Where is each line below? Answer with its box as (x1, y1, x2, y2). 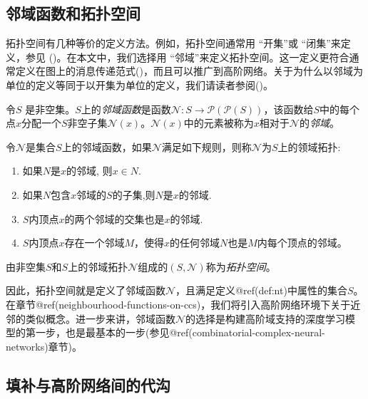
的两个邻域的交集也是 (64, 211, 165, 226)
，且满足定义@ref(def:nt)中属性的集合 (175, 283, 347, 298)
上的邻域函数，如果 (61, 139, 152, 154)
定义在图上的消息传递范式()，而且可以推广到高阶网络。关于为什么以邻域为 (15, 63, 363, 78)
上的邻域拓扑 (68, 259, 128, 274)
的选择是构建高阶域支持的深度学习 (185, 311, 346, 326)
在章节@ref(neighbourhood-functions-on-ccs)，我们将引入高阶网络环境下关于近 (6, 296, 361, 311)
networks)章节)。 (6, 338, 83, 353)
